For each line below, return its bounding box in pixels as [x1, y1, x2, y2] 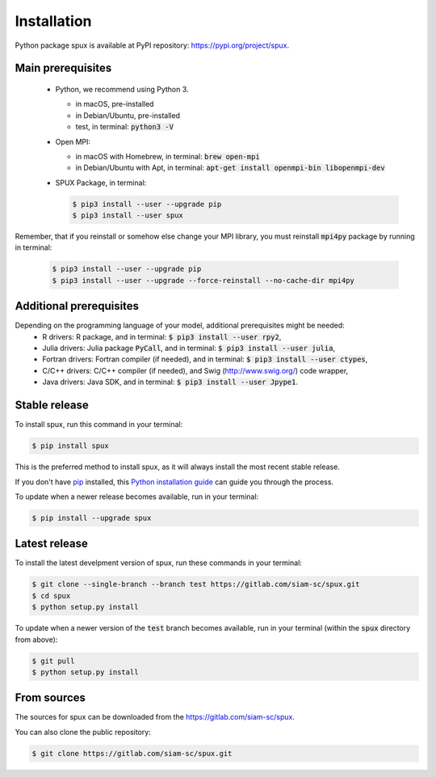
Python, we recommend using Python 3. [55, 84, 189, 94]
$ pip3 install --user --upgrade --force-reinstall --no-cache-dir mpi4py [52, 276, 355, 285]
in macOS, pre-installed [75, 99, 154, 109]
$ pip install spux [31, 441, 109, 450]
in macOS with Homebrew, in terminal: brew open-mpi [75, 151, 260, 161]
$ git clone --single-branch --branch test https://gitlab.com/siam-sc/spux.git [31, 580, 360, 589]
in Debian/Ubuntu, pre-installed [75, 110, 181, 120]
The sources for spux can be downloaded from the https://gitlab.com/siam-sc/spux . [15, 712, 295, 722]
